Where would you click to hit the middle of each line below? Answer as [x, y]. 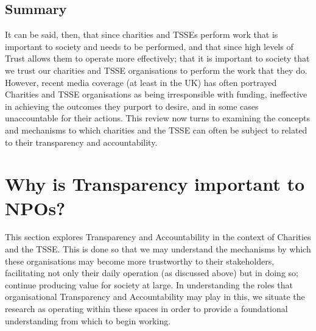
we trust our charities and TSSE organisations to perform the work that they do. [156, 70]
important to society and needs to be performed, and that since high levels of [149, 46]
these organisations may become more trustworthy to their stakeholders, [140, 261]
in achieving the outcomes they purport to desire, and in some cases [132, 106]
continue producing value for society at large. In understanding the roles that [149, 284]
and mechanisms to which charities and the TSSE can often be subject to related [156, 130]
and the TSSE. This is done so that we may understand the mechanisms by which [158, 249]
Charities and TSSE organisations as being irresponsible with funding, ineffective [156, 94]
